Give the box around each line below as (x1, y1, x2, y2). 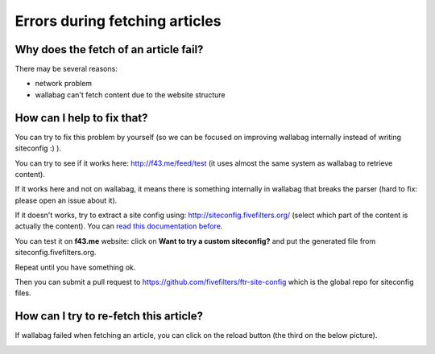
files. (14, 288, 31, 298)
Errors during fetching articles (14, 12, 222, 30)
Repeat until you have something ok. (14, 262, 136, 272)
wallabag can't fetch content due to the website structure (35, 89, 226, 100)
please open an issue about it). (14, 196, 118, 205)
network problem (35, 79, 93, 88)
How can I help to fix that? (14, 111, 148, 125)
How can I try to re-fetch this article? (14, 310, 204, 323)
